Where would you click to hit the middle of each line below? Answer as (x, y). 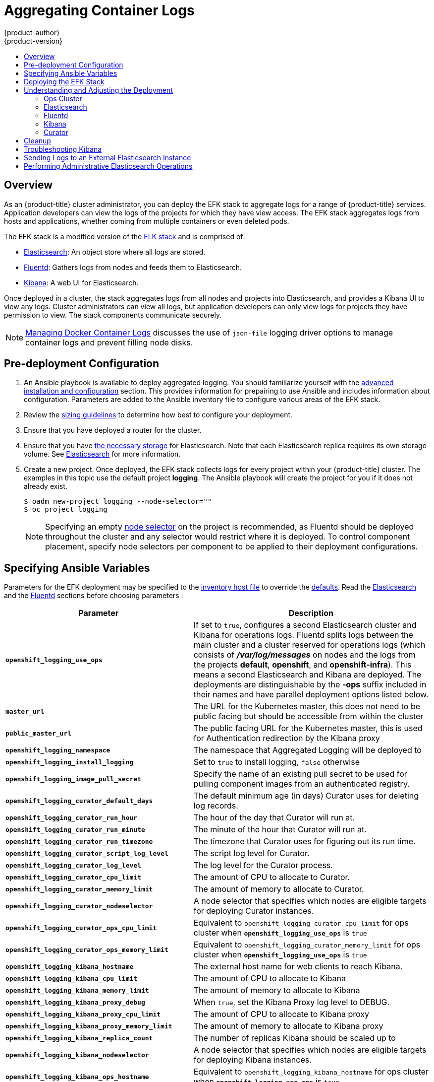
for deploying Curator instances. (254, 911)
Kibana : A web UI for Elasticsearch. (81, 282)
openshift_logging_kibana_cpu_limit (72, 978)
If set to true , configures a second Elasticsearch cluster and (305, 625)
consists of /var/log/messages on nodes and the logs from (304, 655)
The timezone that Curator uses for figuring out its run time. (304, 842)
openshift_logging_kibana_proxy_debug (75, 1002)
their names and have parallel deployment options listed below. (311, 695)
